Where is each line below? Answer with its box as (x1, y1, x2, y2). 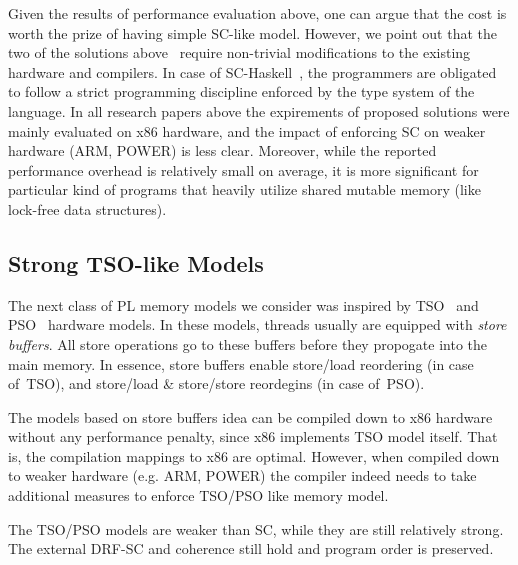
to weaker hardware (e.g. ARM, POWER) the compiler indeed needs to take (8, 465, 477, 486)
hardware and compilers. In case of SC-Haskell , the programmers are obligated (8, 61, 497, 82)
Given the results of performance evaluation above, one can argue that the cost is (8, 3, 507, 23)
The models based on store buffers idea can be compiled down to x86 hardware (8, 406, 493, 427)
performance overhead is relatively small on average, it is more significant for (8, 159, 479, 180)
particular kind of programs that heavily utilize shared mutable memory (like (8, 179, 481, 200)
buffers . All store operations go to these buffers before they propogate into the (8, 333, 488, 354)
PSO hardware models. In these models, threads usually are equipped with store (8, 314, 507, 335)
